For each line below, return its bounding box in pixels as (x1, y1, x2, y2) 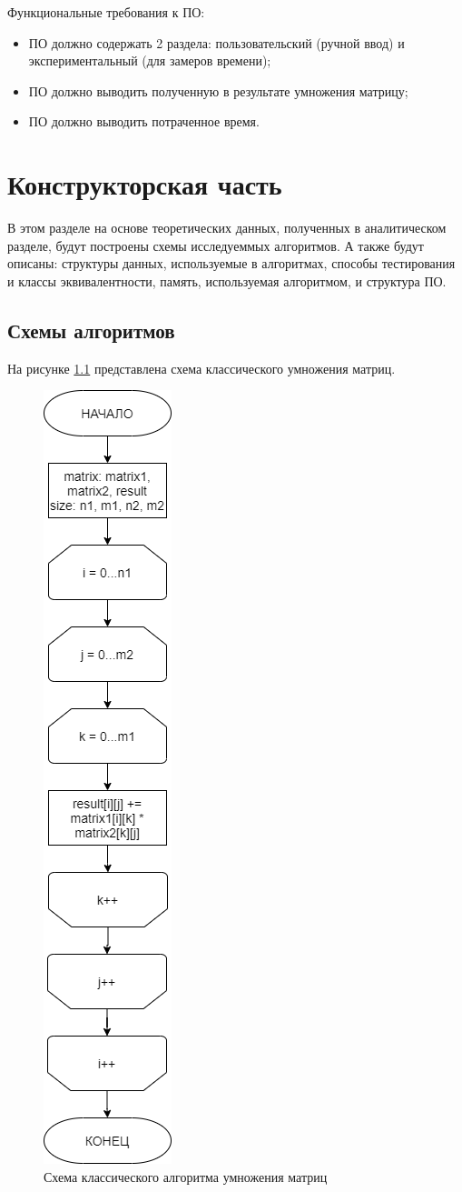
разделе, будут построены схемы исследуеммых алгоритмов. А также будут (7, 235, 424, 255)
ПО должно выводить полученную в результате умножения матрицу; (28, 81, 408, 100)
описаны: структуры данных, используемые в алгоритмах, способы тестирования (7, 254, 456, 273)
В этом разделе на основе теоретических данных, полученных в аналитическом (7, 218, 447, 237)
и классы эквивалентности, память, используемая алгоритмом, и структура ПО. (7, 271, 447, 290)
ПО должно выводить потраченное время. (28, 112, 260, 131)
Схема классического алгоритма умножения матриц (44, 1167, 328, 1186)
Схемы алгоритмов (7, 316, 175, 344)
